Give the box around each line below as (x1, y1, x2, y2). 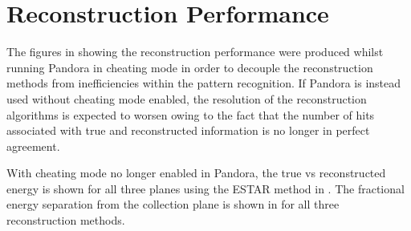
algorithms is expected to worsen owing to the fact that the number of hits (6, 106, 375, 123)
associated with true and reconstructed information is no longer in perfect (6, 122, 370, 139)
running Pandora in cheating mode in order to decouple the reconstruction (6, 59, 373, 75)
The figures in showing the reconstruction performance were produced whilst (6, 43, 384, 60)
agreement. (6, 137, 60, 154)
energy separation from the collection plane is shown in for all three (6, 196, 340, 213)
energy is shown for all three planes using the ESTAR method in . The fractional (6, 180, 405, 197)
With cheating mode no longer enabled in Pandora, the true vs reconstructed (6, 164, 386, 181)
